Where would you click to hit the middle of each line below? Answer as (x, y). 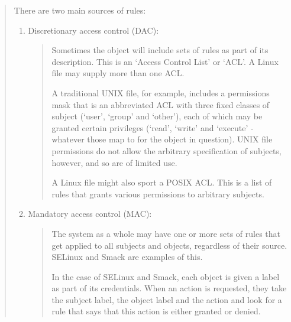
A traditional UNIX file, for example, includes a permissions (161, 92)
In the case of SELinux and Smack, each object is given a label (166, 276)
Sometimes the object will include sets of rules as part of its (160, 50)
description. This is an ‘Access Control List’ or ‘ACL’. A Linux (165, 61)
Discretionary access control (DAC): (93, 30)
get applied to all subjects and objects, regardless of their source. (169, 245)
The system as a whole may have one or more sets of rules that (166, 233)
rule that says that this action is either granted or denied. (156, 311)
